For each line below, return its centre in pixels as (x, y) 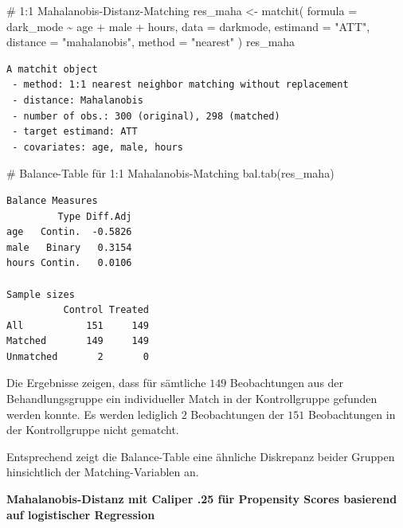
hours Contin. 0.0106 (69, 263)
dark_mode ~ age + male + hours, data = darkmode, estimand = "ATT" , (188, 26)
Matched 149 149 (78, 341)
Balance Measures (52, 200)
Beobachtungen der (237, 414)
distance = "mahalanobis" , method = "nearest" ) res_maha (151, 42)
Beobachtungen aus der (287, 383)
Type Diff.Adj (95, 216)
